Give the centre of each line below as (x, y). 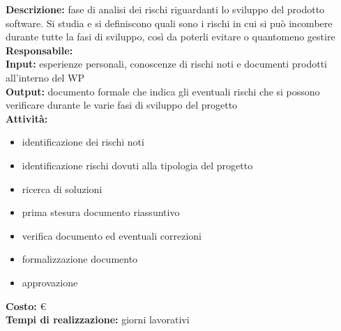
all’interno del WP (45, 77)
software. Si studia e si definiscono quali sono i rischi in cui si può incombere (169, 23)
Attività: (27, 118)
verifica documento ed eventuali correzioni (112, 235)
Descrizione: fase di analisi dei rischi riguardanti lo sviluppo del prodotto (165, 9)
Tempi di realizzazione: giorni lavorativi (98, 320)
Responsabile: (39, 50)
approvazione (50, 282)
